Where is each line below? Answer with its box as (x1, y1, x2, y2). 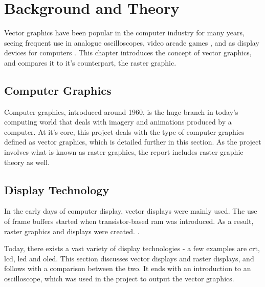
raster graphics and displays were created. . (4, 225, 140, 236)
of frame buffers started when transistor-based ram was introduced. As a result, (4, 216, 254, 227)
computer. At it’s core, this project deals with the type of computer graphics (4, 126, 245, 137)
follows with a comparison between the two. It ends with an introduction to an (4, 263, 251, 274)
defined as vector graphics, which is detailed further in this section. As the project (4, 136, 261, 147)
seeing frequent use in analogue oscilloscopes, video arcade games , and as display (4, 37, 259, 48)
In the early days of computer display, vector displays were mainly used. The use (4, 206, 257, 216)
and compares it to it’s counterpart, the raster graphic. (4, 57, 176, 68)
